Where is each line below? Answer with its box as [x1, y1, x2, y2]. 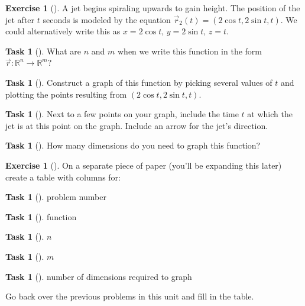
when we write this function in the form [117, 44, 262, 57]
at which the [247, 108, 293, 120]
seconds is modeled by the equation [43, 13, 171, 25]
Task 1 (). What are [5, 44, 82, 57]
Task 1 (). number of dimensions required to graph [5, 270, 192, 282]
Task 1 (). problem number [5, 191, 106, 203]
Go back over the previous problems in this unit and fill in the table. [5, 290, 254, 302]
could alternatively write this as [5, 25, 121, 37]
